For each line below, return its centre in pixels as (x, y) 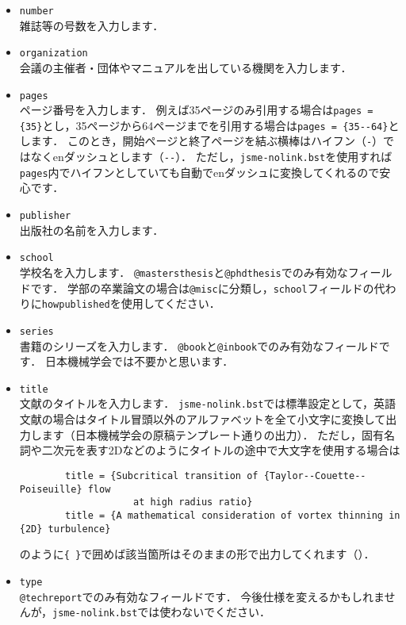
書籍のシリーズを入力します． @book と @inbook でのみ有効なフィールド (199, 345)
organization (54, 54)
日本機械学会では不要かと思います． (139, 361)
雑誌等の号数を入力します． (92, 25)
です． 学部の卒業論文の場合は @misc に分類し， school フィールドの (202, 288)
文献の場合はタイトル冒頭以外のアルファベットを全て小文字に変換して (203, 419)
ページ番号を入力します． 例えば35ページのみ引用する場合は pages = (196, 110)
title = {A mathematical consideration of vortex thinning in (233, 515)
